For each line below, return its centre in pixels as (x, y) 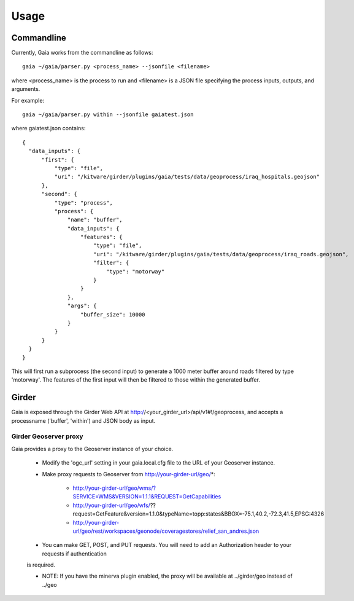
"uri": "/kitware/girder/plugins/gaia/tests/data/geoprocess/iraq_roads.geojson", (221, 254)
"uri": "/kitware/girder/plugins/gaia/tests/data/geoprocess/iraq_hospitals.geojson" (187, 177)
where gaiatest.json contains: (48, 128)
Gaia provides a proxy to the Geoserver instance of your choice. (92, 449)
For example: (28, 100)
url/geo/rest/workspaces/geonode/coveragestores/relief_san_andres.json (166, 531)
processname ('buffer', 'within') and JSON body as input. (83, 420)
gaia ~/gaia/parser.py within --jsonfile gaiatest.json (108, 115)
